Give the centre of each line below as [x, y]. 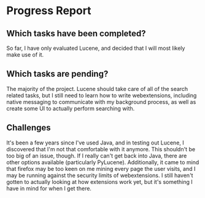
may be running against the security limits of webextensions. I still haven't [100, 175]
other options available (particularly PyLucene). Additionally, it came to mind [103, 162]
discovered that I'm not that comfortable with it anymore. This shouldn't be [101, 149]
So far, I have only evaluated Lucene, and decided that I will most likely [96, 48]
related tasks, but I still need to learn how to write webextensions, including [102, 95]
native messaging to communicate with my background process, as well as [101, 101]
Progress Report [49, 11]
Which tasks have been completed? [76, 34]
